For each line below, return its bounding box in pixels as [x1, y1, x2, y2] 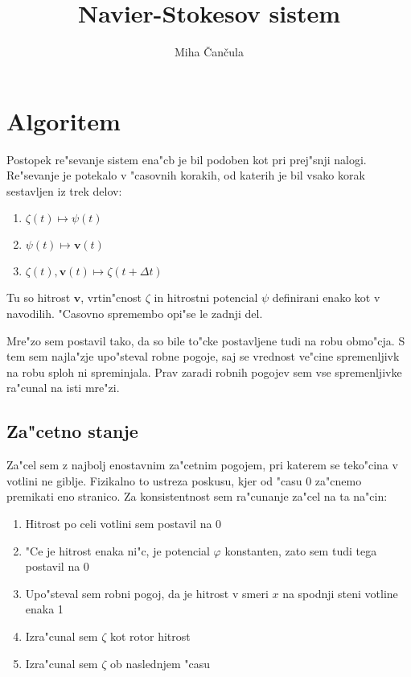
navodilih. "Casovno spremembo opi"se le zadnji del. [6, 305, 263, 322]
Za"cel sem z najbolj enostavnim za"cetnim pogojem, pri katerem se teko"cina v [6, 456, 398, 473]
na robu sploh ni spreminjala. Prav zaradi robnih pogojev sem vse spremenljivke [6, 363, 402, 380]
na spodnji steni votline [282, 584, 398, 601]
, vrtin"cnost [80, 289, 142, 306]
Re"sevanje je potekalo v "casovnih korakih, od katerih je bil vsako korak [6, 167, 365, 184]
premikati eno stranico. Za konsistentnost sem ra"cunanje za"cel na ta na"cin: [6, 488, 388, 505]
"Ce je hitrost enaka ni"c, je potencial [25, 542, 210, 559]
